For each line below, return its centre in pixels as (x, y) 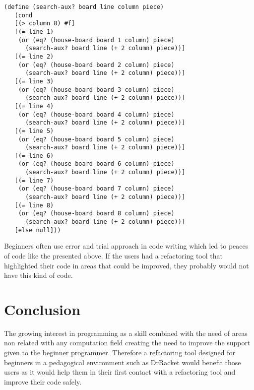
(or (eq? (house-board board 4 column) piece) (96, 114)
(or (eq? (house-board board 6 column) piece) (96, 164)
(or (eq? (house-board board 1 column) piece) (96, 40)
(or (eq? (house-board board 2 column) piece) (96, 65)
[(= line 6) (34, 156)
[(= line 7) (34, 180)
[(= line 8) (34, 205)
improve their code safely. (43, 381)
